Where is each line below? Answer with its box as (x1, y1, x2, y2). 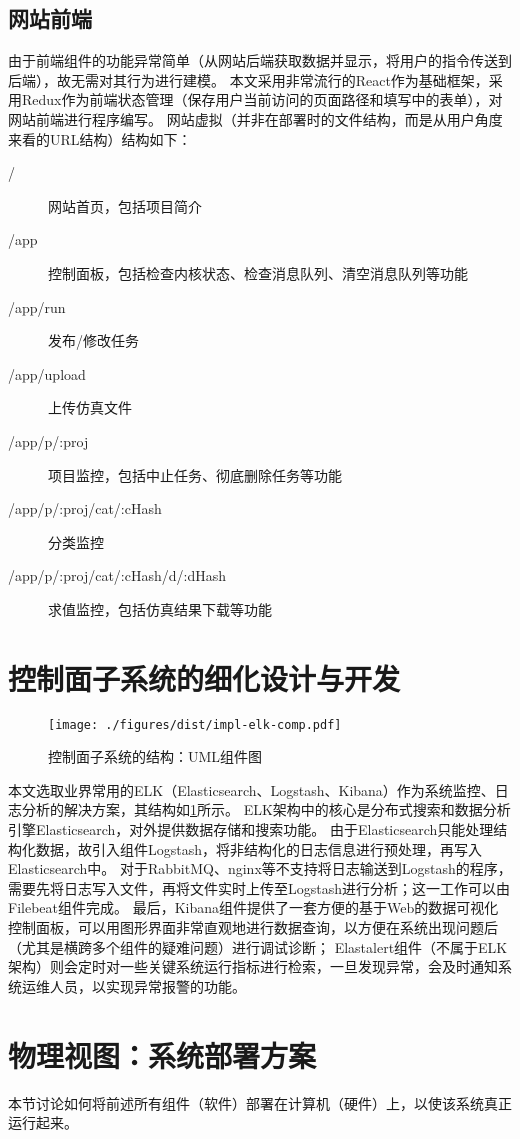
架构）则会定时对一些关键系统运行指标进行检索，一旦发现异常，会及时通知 (8, 956, 498, 977)
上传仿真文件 (48, 397, 132, 418)
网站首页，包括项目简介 (48, 195, 202, 216)
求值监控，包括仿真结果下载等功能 (48, 598, 272, 619)
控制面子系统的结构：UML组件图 (48, 746, 263, 767)
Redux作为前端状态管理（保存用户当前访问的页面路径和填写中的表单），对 (21, 89, 503, 110)
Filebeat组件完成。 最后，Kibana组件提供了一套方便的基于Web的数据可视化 (8, 897, 499, 918)
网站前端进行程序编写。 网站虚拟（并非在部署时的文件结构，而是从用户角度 (8, 108, 503, 129)
